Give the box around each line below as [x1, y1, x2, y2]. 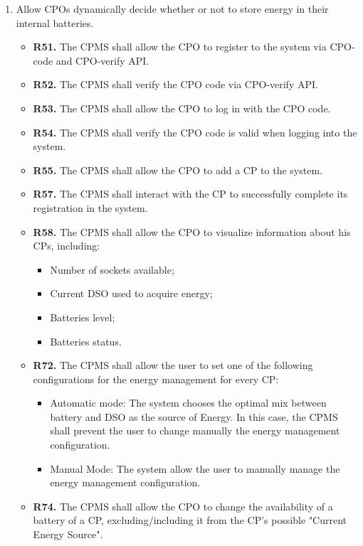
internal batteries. [16, 15, 94, 30]
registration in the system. [33, 200, 148, 215]
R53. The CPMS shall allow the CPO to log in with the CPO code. [33, 100, 331, 115]
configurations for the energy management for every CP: [33, 371, 279, 386]
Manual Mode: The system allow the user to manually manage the [50, 461, 340, 476]
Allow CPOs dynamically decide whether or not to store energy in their [16, 1, 329, 16]
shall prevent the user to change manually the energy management [50, 423, 340, 438]
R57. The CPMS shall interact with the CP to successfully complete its [33, 186, 348, 201]
